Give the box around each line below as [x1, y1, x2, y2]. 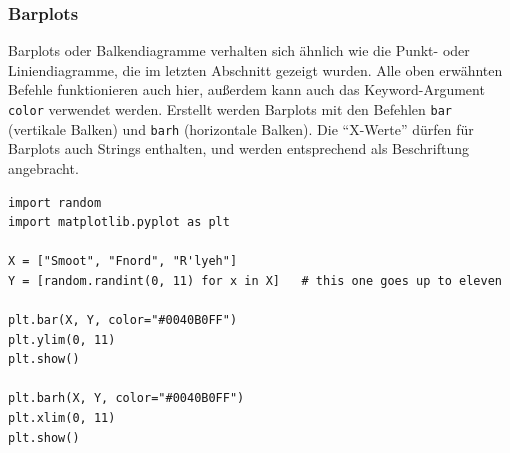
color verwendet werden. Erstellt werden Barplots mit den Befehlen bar [8, 99, 452, 119]
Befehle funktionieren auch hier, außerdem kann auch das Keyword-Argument [8, 79, 485, 100]
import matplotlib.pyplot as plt [8, 215, 230, 230]
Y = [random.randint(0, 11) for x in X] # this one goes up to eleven [8, 273, 502, 288]
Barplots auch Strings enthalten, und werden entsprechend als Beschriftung [8, 138, 470, 159]
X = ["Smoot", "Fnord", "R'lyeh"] [8, 254, 238, 269]
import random [8, 195, 102, 210]
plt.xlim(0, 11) [8, 411, 116, 426]
